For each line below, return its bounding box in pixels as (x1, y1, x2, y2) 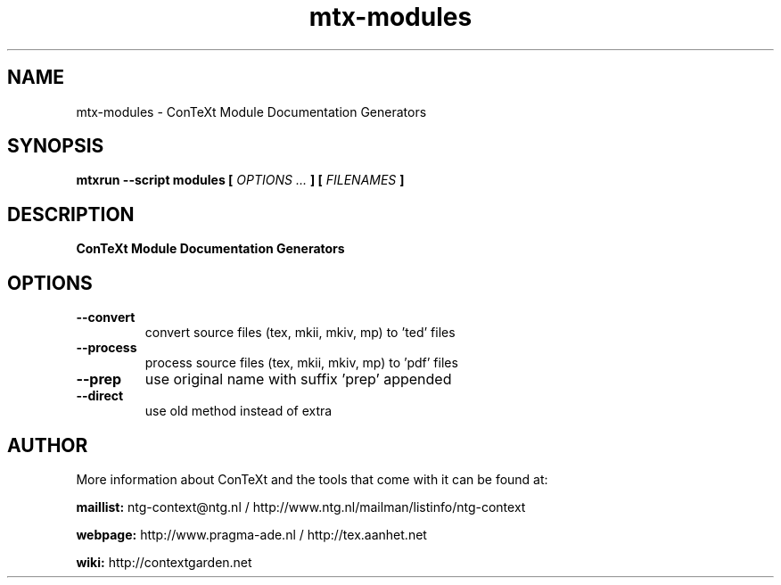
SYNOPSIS (7, 135, 104, 158)
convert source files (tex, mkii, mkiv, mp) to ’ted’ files (144, 325, 456, 341)
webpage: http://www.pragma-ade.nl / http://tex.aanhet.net (76, 526, 427, 542)
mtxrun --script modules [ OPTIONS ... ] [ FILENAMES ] (76, 172, 405, 188)
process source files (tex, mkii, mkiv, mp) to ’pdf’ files (144, 355, 458, 371)
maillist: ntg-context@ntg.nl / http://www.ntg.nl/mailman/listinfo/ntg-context (76, 498, 526, 515)
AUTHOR (7, 433, 88, 457)
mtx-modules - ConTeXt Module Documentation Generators (76, 103, 427, 119)
